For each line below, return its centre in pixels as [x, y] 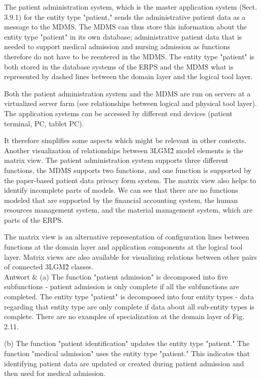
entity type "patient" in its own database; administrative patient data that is [123, 36]
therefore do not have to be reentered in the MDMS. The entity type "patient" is [129, 56]
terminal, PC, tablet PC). [44, 123]
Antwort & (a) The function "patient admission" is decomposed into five [116, 276]
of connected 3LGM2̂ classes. [49, 267]
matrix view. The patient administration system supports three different [116, 160]
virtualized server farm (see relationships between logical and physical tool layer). [130, 103]
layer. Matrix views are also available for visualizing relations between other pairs [130, 256]
